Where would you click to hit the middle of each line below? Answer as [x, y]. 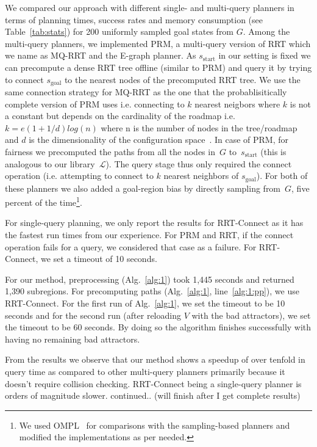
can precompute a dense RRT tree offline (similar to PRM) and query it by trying [158, 67]
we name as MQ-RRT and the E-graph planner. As [101, 55]
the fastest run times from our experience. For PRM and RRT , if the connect [149, 235]
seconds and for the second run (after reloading [93, 315]
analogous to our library [50, 163]
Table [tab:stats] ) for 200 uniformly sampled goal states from [119, 31]
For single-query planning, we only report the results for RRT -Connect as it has [154, 223]
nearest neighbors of [201, 176]
